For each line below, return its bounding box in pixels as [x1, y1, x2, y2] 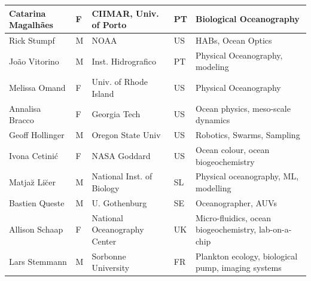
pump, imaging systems [196, 261, 282, 274]
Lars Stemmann [9, 255, 67, 268]
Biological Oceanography [196, 13, 300, 25]
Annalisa [9, 102, 41, 114]
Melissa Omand [9, 81, 66, 94]
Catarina [9, 7, 46, 19]
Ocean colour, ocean [196, 143, 270, 155]
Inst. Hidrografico [92, 54, 156, 67]
